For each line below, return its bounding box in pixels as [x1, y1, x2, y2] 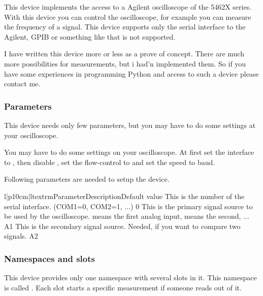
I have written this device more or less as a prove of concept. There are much [4, 48, 244, 59]
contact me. [4, 78, 41, 89]
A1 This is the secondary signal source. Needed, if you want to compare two [4, 220, 241, 231]
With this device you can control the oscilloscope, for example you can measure [4, 11, 251, 22]
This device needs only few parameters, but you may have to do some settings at [4, 119, 256, 130]
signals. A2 [4, 231, 38, 241]
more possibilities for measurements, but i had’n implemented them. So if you [4, 58, 246, 69]
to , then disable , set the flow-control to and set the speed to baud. [4, 156, 215, 167]
